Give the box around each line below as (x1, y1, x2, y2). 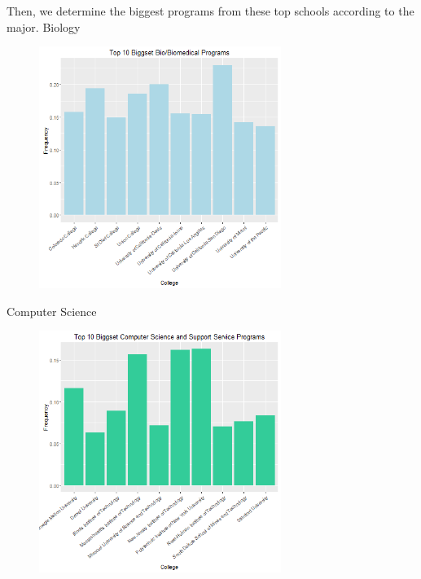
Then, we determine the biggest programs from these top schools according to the (7, 2, 414, 19)
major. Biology (7, 18, 81, 35)
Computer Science (7, 302, 97, 319)
